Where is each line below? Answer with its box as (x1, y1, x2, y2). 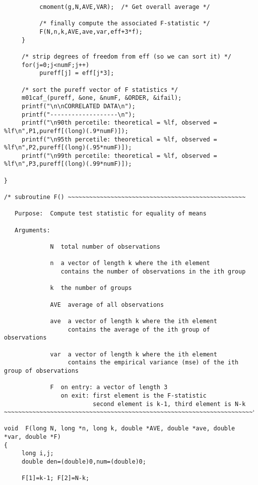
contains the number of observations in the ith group (61, 268, 246, 275)
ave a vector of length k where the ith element (50, 317, 217, 325)
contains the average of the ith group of (67, 326, 210, 333)
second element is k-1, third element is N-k (92, 400, 246, 408)
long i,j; (21, 450, 54, 457)
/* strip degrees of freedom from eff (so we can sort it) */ (21, 53, 232, 60)
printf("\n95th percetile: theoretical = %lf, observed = (21, 136, 217, 143)
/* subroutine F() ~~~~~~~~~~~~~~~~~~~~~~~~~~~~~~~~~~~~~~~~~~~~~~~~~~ (4, 194, 246, 201)
